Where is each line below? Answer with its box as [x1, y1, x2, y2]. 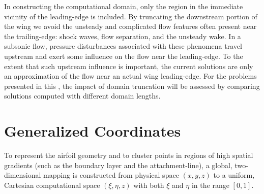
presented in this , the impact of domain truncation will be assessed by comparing [4, 80, 260, 91]
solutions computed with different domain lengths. [4, 90, 161, 101]
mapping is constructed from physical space [43, 170, 179, 180]
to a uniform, [213, 170, 255, 180]
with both [133, 179, 164, 190]
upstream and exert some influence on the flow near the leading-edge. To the [4, 50, 243, 61]
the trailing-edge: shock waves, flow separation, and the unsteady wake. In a [4, 30, 241, 41]
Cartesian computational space [4, 179, 100, 190]
